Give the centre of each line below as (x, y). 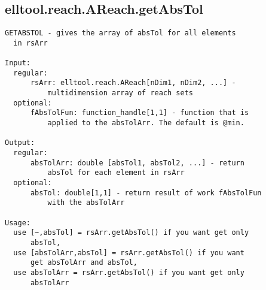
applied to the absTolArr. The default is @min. (146, 123)
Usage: (18, 223)
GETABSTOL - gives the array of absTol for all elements (120, 33)
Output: (20, 143)
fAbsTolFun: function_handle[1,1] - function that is (140, 113)
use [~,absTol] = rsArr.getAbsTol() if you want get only (131, 233)
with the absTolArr (86, 203)
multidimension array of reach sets (120, 93)
